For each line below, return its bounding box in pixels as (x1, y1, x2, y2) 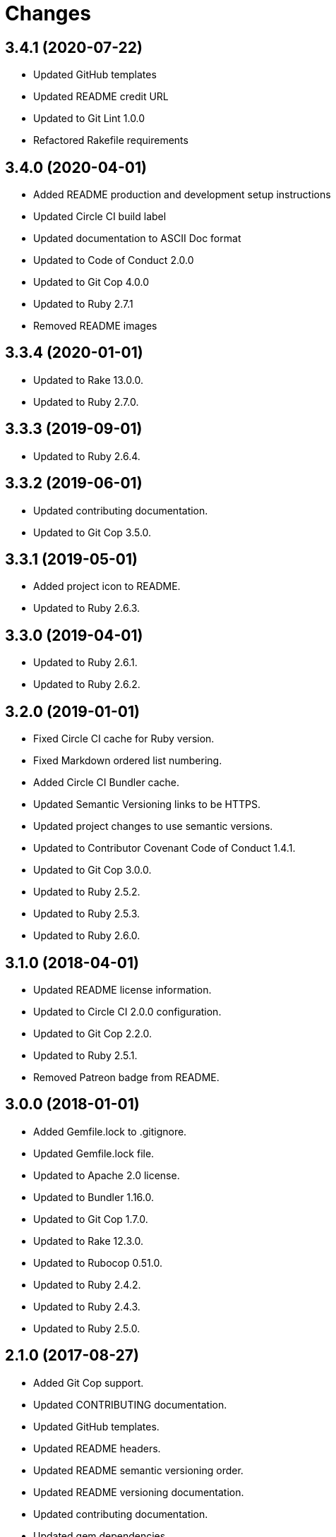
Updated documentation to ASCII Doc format (33, 232, 241, 245)
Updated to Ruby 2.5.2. (33, 886, 140, 898)
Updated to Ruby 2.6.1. (33, 656, 138, 669)
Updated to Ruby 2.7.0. (33, 395, 139, 408)
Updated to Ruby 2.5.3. (33, 908, 140, 920)
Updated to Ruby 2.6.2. (33, 678, 140, 691)
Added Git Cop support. (33, 1376, 144, 1389)
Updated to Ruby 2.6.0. (33, 929, 140, 942)
